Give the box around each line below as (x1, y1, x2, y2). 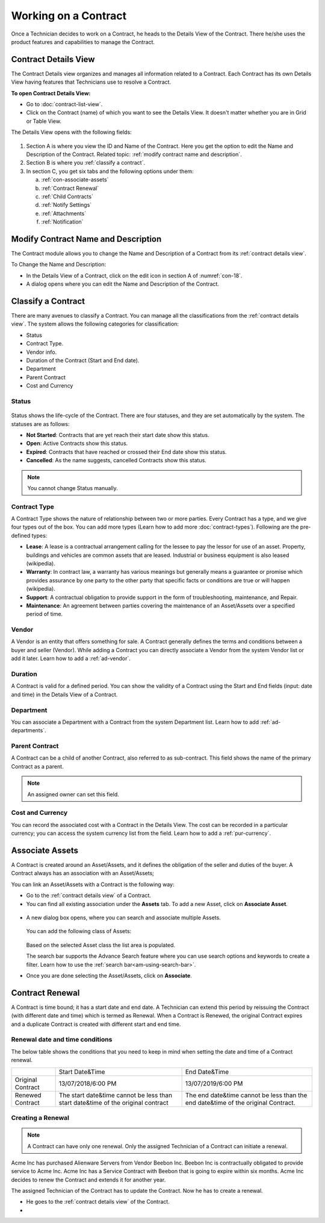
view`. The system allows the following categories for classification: (11, 320, 179, 328)
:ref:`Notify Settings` (41, 201, 92, 209)
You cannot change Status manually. (27, 484, 118, 491)
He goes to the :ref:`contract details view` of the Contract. (26, 1198, 170, 1206)
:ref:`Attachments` (41, 210, 87, 217)
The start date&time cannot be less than (58, 1091, 173, 1099)
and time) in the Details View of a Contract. (11, 691, 118, 698)
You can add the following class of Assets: (26, 928, 132, 935)
